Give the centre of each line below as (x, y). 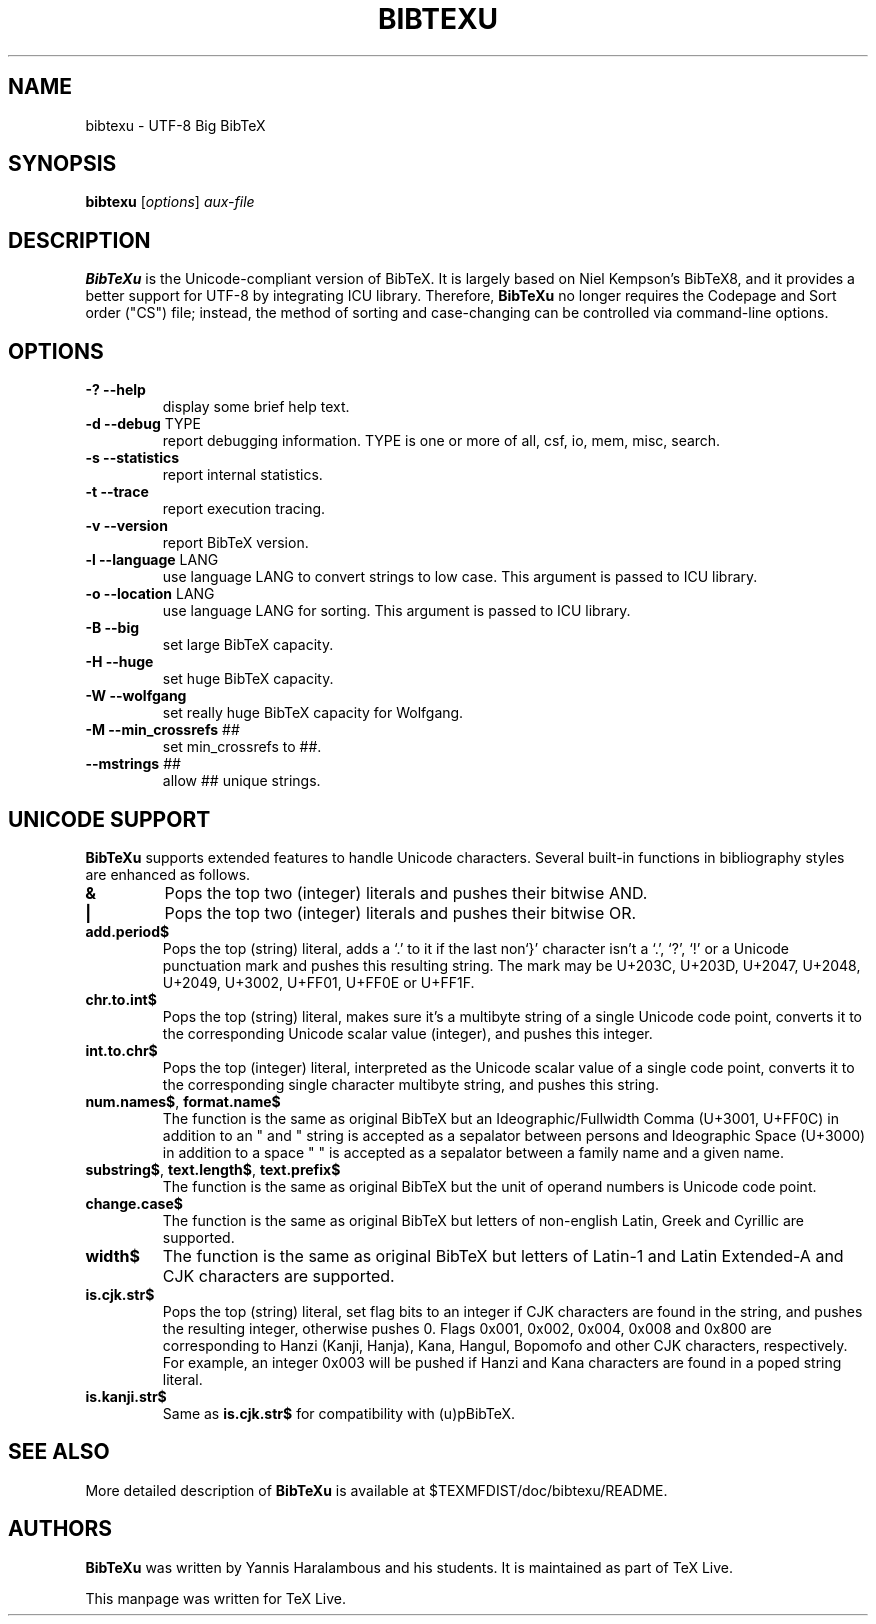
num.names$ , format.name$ (183, 1101)
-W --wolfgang (136, 696)
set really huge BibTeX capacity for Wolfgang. (313, 713)
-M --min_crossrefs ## (162, 730)
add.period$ (127, 931)
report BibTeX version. (235, 543)
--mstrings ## (133, 764)
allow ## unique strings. (241, 781)
